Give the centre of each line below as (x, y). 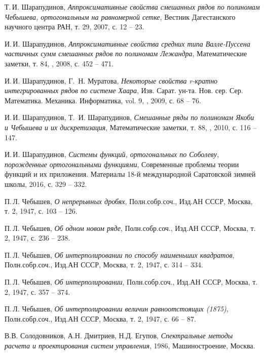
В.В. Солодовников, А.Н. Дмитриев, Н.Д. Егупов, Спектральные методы (119, 336)
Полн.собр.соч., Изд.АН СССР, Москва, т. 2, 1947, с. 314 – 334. (104, 265)
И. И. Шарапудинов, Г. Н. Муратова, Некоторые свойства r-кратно (111, 80)
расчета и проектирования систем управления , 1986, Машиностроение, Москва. (130, 346)
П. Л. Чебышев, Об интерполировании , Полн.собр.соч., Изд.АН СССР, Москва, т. (131, 282)
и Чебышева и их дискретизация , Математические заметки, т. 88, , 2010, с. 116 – (131, 127)
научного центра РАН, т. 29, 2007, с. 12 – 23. (74, 27)
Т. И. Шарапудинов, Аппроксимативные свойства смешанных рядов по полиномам (132, 7)
